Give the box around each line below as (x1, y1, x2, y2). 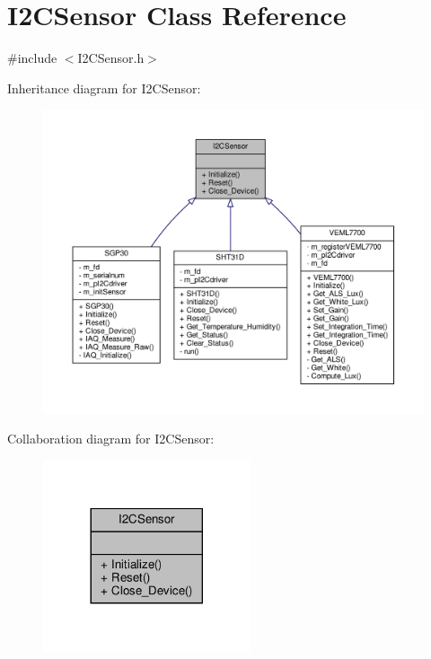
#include (7, 48, 57, 67)
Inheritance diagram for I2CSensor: (7, 78, 201, 97)
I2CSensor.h (77, 48, 145, 67)
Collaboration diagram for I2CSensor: (7, 429, 215, 448)
